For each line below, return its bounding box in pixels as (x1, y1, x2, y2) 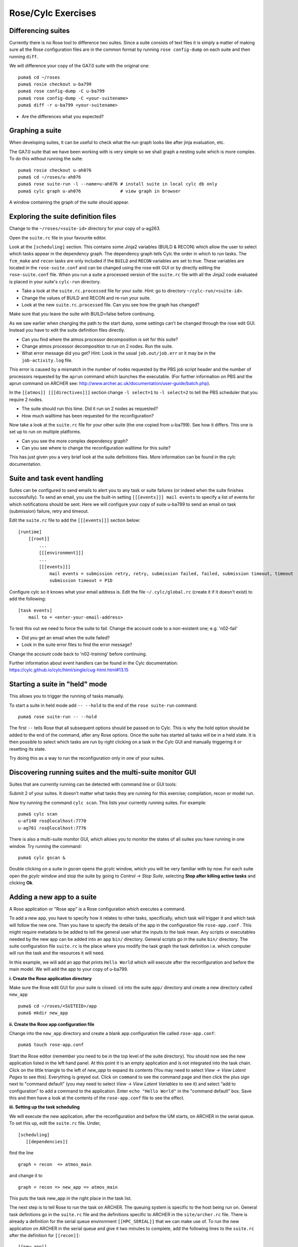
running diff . (9, 53, 38, 59)
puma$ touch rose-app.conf (18, 1042, 84, 1047)
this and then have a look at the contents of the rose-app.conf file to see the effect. (9, 1095, 185, 1101)
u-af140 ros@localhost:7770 (18, 818, 87, 824)
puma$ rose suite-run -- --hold (18, 714, 97, 720)
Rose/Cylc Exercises (9, 7, 97, 18)
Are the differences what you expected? (21, 113, 104, 119)
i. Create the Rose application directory (9, 975, 92, 981)
